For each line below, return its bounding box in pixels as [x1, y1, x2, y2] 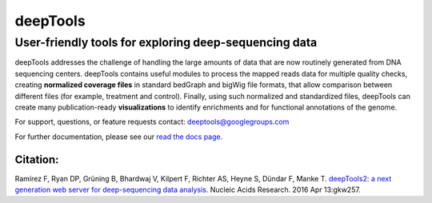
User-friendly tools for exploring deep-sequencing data [14, 35, 318, 50]
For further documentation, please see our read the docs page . [14, 132, 223, 141]
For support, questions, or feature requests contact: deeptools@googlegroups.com [14, 117, 290, 127]
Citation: [14, 153, 59, 166]
